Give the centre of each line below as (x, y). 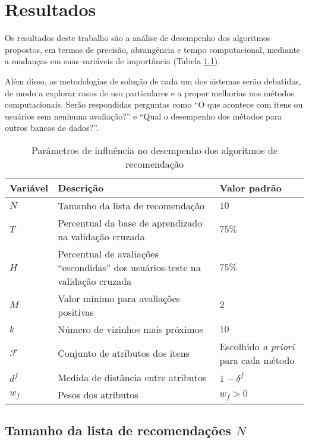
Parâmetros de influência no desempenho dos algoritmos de (154, 150)
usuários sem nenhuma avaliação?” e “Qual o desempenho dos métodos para (144, 116)
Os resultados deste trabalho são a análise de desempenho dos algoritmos (138, 38)
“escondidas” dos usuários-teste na (129, 267)
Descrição (81, 187)
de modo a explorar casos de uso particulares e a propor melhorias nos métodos (149, 92)
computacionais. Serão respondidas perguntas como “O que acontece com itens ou (154, 104)
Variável (29, 187)
